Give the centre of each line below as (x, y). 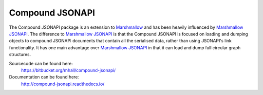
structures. (20, 55)
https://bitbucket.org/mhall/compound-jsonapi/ (68, 70)
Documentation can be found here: (44, 77)
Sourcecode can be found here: (41, 63)
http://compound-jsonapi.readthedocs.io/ (63, 84)
